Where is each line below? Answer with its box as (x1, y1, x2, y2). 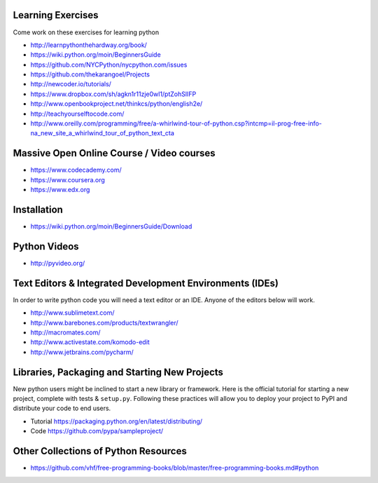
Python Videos (13, 240, 80, 252)
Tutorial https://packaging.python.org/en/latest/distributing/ (30, 417, 203, 426)
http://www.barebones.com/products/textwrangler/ (30, 318, 178, 327)
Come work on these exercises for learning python (13, 28, 160, 36)
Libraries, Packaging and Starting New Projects (13, 366, 224, 378)
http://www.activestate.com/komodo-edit (30, 338, 150, 346)
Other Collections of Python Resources (13, 445, 187, 457)
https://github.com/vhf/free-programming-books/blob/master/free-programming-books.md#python (30, 463, 319, 472)
